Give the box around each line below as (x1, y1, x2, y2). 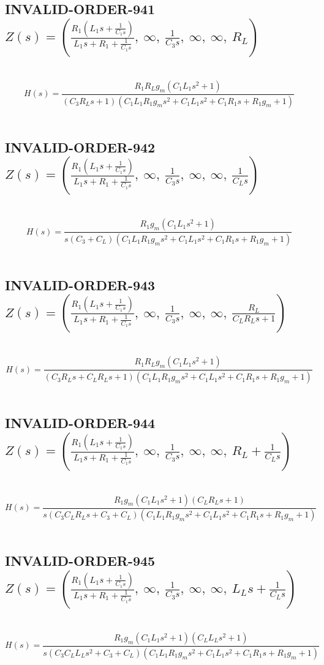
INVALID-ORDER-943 (5, 275, 156, 294)
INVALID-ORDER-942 (5, 137, 156, 156)
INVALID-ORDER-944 (5, 413, 156, 432)
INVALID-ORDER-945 (5, 551, 156, 570)
